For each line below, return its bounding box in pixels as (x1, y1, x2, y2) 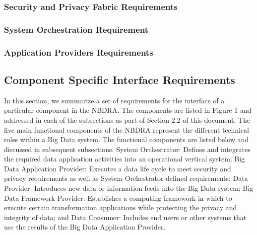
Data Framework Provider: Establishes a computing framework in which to (4, 192, 232, 203)
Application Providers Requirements (4, 46, 153, 58)
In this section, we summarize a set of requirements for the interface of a (4, 95, 225, 105)
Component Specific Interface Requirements (4, 72, 235, 87)
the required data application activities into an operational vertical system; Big (4, 154, 245, 164)
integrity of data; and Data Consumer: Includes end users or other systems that (4, 212, 247, 222)
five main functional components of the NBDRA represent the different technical (4, 124, 249, 135)
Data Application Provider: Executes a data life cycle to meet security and (4, 163, 231, 173)
